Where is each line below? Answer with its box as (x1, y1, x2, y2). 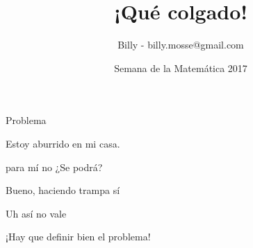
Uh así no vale (6, 206, 67, 220)
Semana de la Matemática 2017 (114, 60, 247, 75)
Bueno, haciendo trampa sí (6, 183, 120, 197)
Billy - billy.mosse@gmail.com (117, 37, 244, 52)
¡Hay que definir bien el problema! (6, 229, 151, 244)
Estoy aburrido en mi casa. (6, 136, 120, 150)
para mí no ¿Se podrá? (6, 159, 103, 174)
